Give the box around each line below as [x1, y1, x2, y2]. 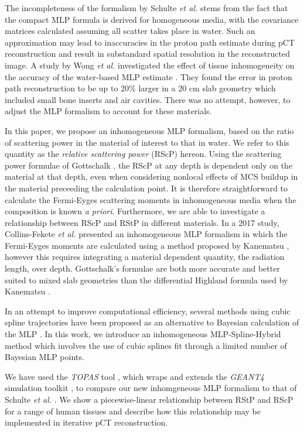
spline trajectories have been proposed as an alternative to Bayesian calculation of [5, 316, 299, 328]
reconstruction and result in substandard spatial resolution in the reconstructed [5, 47, 290, 60]
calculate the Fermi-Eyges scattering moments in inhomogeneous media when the [5, 193, 296, 205]
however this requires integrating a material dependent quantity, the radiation [5, 251, 285, 263]
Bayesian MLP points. [5, 351, 84, 363]
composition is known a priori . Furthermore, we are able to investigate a [5, 205, 265, 217]
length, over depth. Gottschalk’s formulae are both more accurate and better [5, 262, 280, 275]
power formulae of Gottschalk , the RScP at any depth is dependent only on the [5, 159, 293, 171]
